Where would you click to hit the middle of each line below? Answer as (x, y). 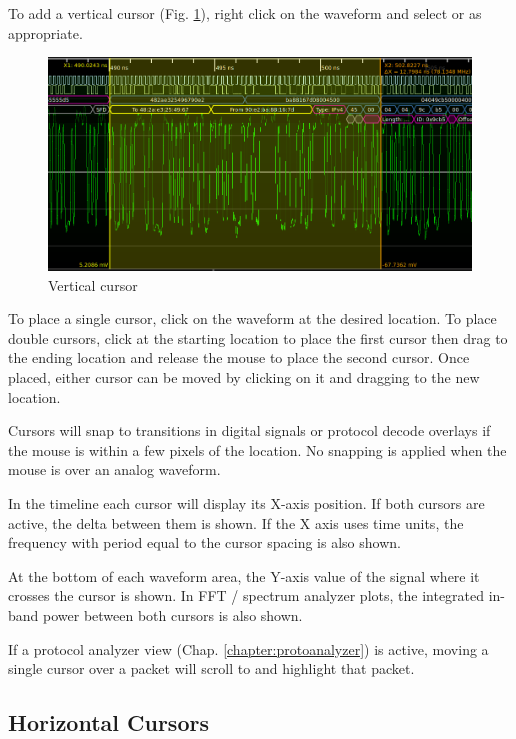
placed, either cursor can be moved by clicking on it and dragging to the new (244, 377)
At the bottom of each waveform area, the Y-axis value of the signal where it (244, 575)
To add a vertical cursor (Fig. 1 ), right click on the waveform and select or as (245, 13)
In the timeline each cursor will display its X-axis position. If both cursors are (246, 503)
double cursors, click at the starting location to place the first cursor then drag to (258, 337)
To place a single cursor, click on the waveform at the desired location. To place (252, 318)
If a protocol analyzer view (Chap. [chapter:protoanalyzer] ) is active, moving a (248, 648)
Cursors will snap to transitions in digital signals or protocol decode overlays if (249, 430)
